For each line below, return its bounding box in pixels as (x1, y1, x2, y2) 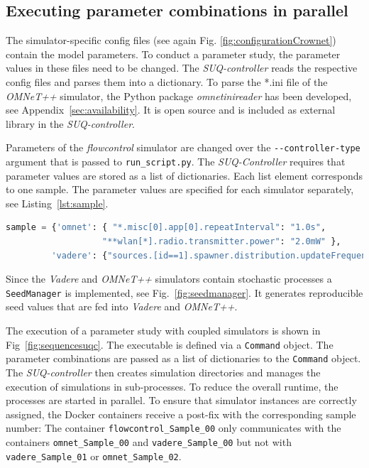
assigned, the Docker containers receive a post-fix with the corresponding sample (6, 406, 356, 421)
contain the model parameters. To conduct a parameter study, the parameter (6, 46, 341, 61)
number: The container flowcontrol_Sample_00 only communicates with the (6, 420, 341, 435)
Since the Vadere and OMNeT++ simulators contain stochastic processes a (6, 271, 332, 286)
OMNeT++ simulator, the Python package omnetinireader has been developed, (6, 88, 352, 103)
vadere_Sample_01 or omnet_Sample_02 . (6, 448, 182, 463)
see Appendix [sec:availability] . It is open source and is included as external (6, 102, 336, 117)
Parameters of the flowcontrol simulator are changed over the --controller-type (6, 140, 360, 155)
